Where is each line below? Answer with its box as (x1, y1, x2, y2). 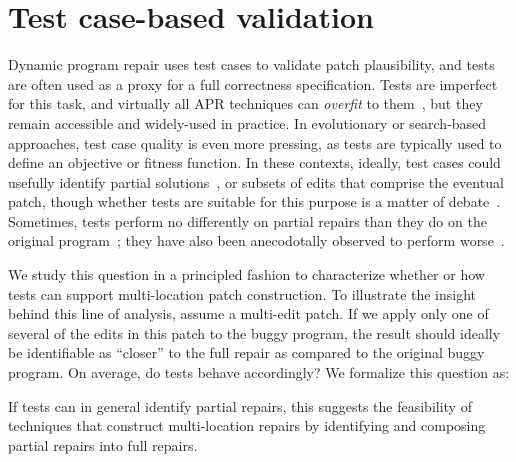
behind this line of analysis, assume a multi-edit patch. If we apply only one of (8, 303, 489, 324)
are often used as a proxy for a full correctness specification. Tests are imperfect (8, 73, 498, 94)
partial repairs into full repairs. (8, 434, 198, 455)
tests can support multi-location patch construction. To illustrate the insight (8, 283, 477, 304)
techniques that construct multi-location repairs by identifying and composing (8, 415, 486, 436)
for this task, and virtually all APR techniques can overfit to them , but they (8, 93, 483, 114)
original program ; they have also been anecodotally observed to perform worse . (8, 230, 505, 251)
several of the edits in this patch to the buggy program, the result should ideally (8, 322, 501, 343)
